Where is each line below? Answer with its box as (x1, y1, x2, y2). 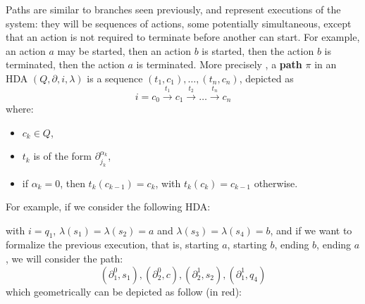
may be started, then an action (57, 43, 192, 58)
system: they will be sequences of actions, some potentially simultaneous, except (6, 15, 352, 30)
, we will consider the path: (6, 251, 123, 266)
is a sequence (87, 70, 143, 85)
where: (6, 101, 34, 116)
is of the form (33, 148, 92, 163)
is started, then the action (202, 43, 314, 58)
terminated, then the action (6, 57, 125, 72)
